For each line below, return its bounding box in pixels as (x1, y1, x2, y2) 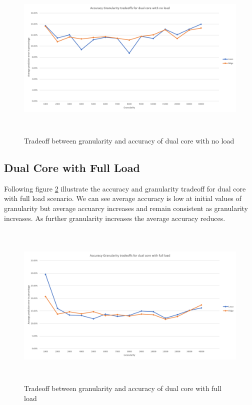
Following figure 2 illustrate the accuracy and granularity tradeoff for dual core (4, 183, 246, 193)
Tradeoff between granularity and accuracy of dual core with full (24, 383, 221, 393)
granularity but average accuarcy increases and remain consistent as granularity (4, 202, 248, 213)
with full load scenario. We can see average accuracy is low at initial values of (4, 193, 241, 203)
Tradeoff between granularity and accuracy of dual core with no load (24, 135, 234, 145)
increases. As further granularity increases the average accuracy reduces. (4, 212, 225, 223)
